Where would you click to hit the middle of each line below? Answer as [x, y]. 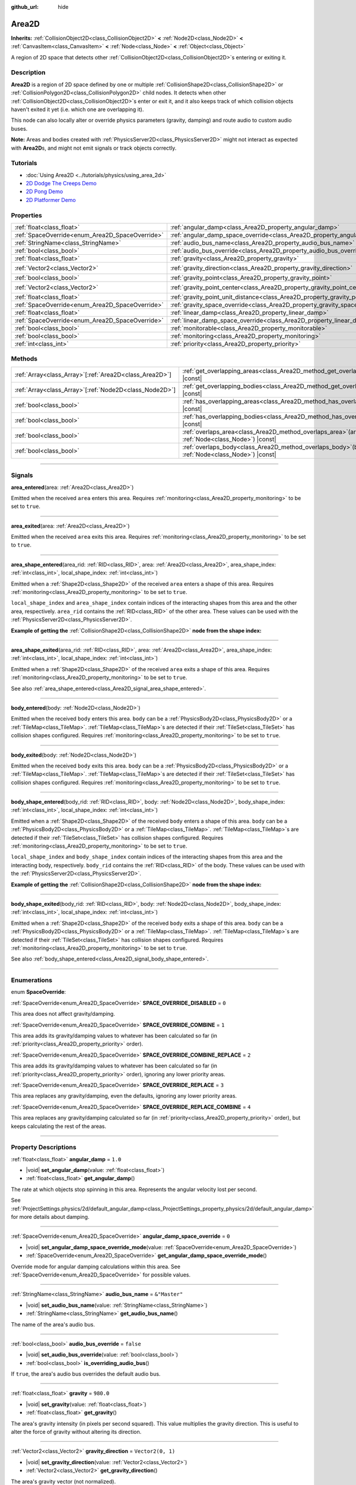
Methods [24, 359]
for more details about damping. [50, 1217]
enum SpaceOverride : [39, 992]
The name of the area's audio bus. [53, 1324]
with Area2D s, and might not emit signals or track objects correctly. [94, 148]
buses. [19, 128]
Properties [27, 215]
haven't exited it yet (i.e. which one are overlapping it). [77, 109]
